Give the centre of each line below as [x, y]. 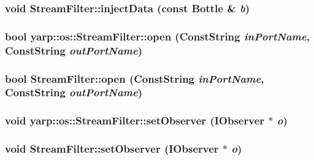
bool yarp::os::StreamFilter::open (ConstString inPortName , [157, 36]
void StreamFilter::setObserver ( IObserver [112, 149]
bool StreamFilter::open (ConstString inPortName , [135, 78]
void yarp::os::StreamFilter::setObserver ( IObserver [135, 120]
